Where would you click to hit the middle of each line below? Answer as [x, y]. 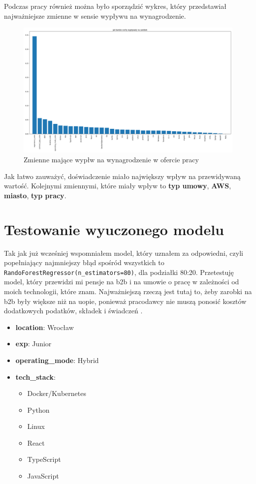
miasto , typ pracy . [35, 195]
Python [38, 409]
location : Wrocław [45, 327]
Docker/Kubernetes [57, 393]
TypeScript [44, 459]
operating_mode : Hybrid [57, 360]
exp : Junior [33, 344]
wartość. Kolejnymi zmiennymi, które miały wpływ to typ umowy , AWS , [118, 186]
